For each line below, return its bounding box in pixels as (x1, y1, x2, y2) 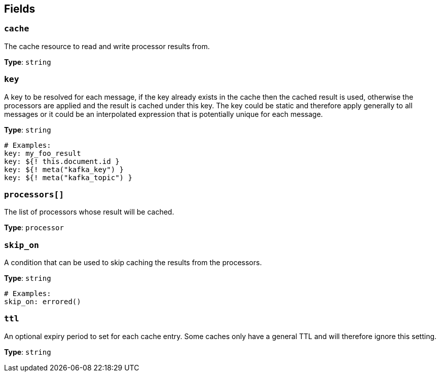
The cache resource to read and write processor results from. (4, 41, 210, 51)
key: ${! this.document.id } (4, 157, 120, 165)
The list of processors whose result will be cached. (4, 207, 174, 217)
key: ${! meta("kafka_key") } (4, 165, 124, 174)
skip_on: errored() (4, 298, 81, 306)
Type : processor (4, 223, 64, 232)
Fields (4, 3, 35, 15)
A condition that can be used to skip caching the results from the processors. (4, 258, 262, 267)
